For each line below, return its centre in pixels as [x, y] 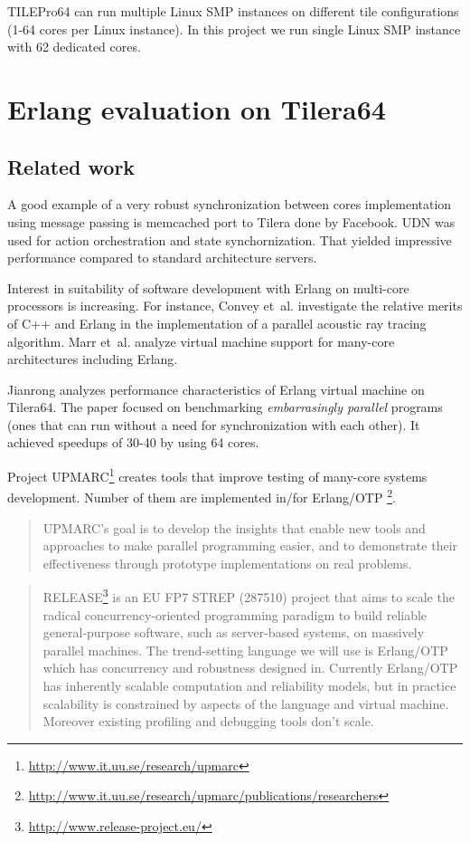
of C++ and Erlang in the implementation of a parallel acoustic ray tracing [217, 323]
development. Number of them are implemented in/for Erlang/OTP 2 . [202, 496]
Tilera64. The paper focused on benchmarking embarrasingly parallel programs [225, 407]
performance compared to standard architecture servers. [162, 258]
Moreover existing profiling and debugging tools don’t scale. [208, 721]
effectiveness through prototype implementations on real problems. [227, 563]
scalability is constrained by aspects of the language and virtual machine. [246, 703]
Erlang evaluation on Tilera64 [197, 108]
